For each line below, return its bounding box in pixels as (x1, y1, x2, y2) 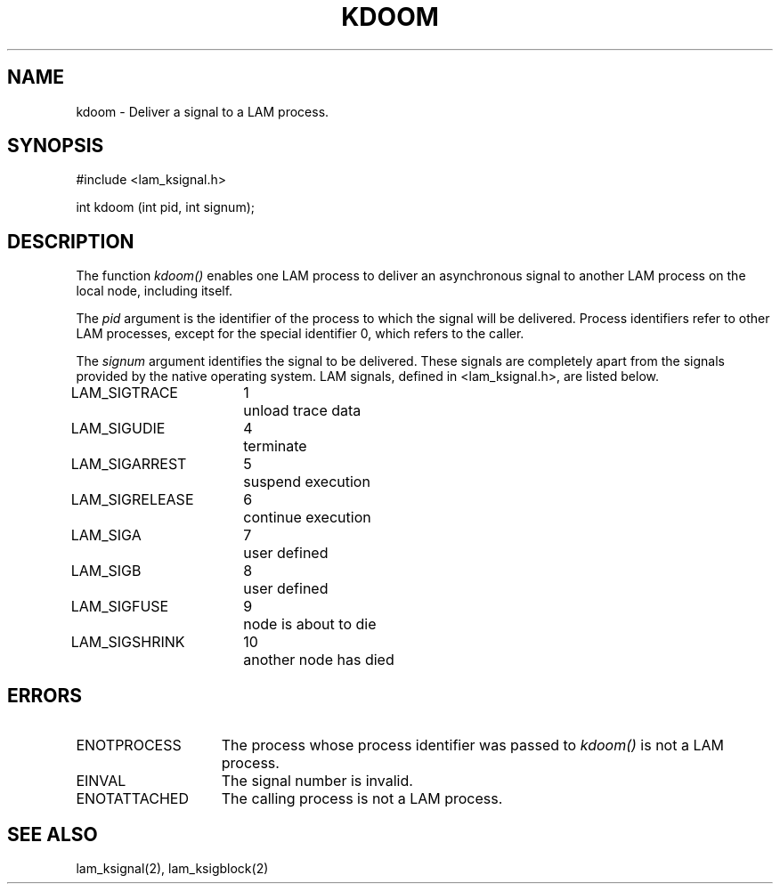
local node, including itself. (76, 283, 233, 299)
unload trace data (243, 401, 362, 420)
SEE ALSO (7, 822, 98, 846)
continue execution (243, 508, 371, 527)
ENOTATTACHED (76, 790, 189, 808)
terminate (243, 437, 307, 456)
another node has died (243, 651, 394, 669)
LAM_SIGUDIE (70, 419, 166, 438)
